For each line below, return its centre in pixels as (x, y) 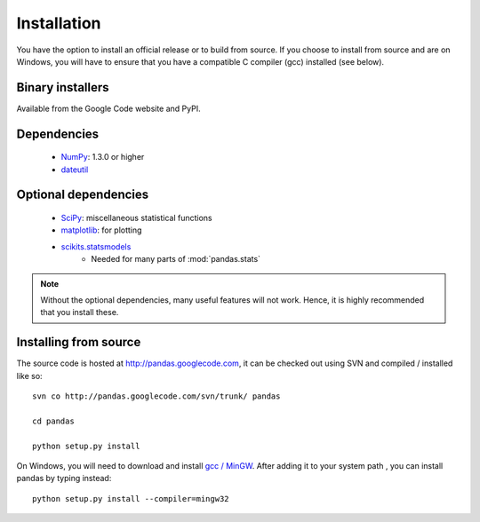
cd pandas (53, 421)
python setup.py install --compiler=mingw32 (131, 498)
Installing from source (79, 342)
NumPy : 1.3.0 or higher (103, 157)
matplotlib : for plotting (101, 230)
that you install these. (80, 312)
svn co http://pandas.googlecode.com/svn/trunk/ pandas (156, 396)
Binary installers (63, 87)
